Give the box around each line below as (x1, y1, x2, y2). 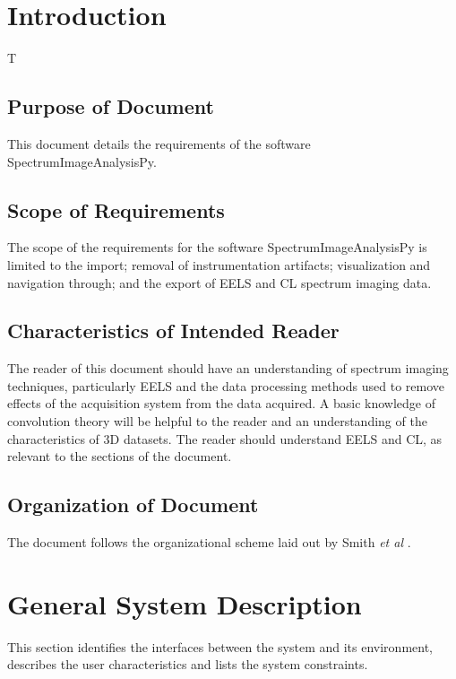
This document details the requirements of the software (7, 134, 311, 152)
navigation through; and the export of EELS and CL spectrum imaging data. (7, 273, 432, 292)
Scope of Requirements (7, 196, 225, 223)
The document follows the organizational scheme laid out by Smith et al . (7, 533, 411, 552)
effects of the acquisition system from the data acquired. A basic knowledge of (7, 394, 435, 413)
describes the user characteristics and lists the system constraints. (7, 655, 368, 674)
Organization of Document (7, 491, 259, 518)
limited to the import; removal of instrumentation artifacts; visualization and (7, 255, 431, 274)
